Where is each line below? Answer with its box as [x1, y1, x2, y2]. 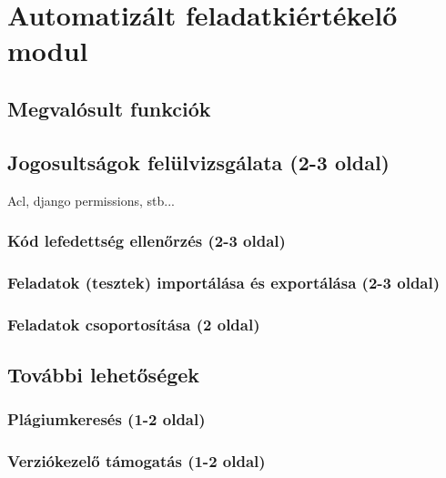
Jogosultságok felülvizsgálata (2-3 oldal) [7, 147, 390, 176]
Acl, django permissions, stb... [7, 190, 175, 209]
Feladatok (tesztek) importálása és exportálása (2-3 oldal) [7, 270, 441, 293]
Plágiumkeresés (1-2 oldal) [7, 408, 206, 431]
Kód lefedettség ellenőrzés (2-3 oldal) [7, 229, 286, 252]
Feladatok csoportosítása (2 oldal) [7, 312, 260, 335]
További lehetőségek [7, 361, 200, 389]
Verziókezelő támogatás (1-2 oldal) [7, 450, 266, 473]
